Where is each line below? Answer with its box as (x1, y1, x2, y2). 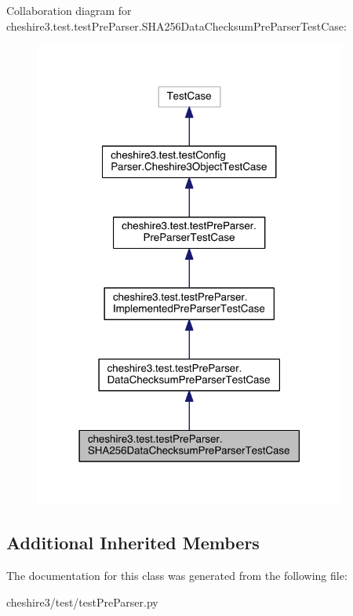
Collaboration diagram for (6, 2, 132, 18)
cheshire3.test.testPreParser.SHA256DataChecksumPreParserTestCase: (6, 17, 347, 34)
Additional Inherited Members (6, 530, 260, 555)
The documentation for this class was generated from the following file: (6, 567, 348, 584)
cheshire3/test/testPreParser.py (6, 593, 158, 610)
